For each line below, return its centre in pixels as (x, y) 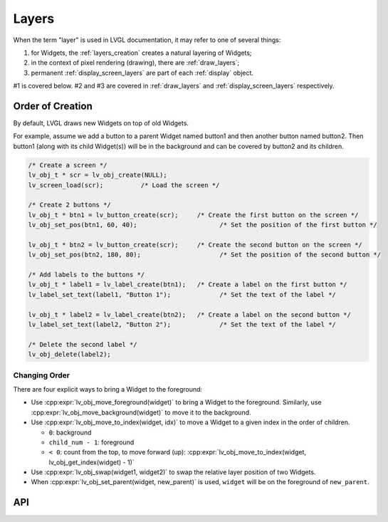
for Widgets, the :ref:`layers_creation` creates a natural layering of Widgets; (141, 53)
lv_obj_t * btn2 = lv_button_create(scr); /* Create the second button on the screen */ (195, 245)
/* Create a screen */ (68, 165)
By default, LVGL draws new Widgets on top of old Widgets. (101, 123)
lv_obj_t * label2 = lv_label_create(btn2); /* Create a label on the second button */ (190, 314)
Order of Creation (53, 106)
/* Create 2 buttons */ (70, 205)
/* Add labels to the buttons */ (86, 275)
